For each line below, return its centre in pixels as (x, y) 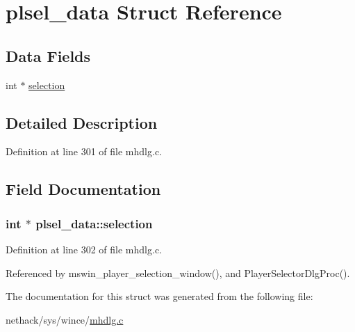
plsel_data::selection (94, 223)
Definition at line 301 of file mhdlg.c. (84, 151)
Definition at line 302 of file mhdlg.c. (84, 249)
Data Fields (48, 55)
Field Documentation (83, 189)
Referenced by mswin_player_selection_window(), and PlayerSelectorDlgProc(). (178, 272)
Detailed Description (82, 122)
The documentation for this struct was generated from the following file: (159, 296)
